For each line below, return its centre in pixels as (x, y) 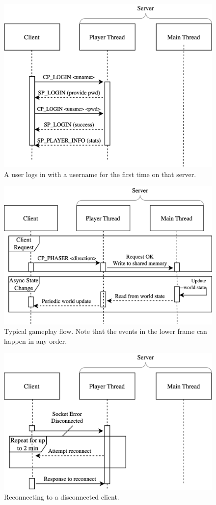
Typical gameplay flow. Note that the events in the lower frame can (106, 331)
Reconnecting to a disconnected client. (62, 496)
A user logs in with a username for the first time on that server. (100, 174)
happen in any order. (36, 341)
